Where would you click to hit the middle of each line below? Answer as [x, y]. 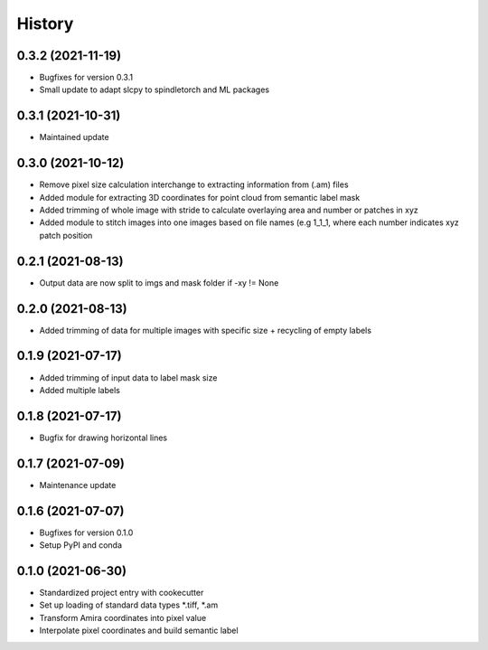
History [45, 24]
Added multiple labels [80, 390]
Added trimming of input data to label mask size [128, 377]
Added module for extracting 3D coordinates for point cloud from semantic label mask [200, 197]
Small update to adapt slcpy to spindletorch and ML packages [155, 89]
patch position [66, 235]
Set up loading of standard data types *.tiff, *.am [129, 605]
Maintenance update [78, 485]
